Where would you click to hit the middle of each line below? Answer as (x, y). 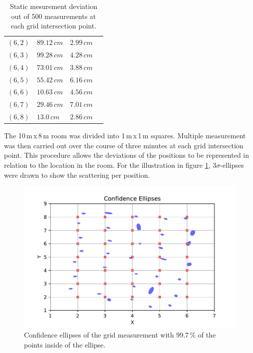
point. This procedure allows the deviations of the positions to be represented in (127, 155)
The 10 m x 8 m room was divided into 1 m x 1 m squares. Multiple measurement (125, 136)
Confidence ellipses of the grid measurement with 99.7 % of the (120, 335)
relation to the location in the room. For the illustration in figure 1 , (107, 165)
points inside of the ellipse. (65, 345)
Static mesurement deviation (53, 6)
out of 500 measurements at (54, 16)
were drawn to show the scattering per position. (77, 175)
